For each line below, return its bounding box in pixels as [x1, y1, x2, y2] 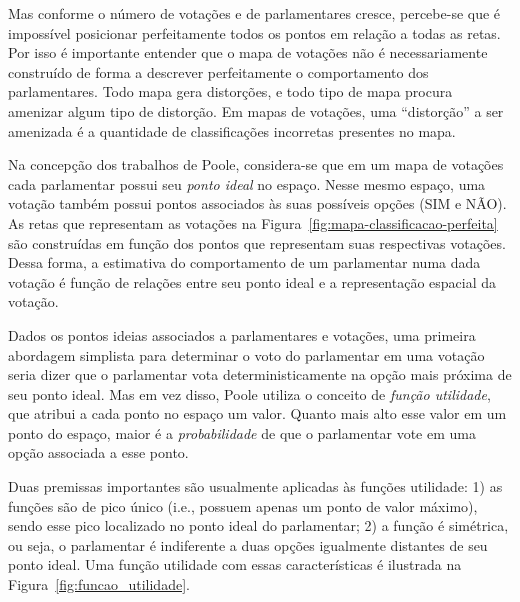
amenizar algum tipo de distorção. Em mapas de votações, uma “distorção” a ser [8, 100, 504, 121]
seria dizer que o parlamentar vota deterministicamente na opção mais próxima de [8, 364, 512, 385]
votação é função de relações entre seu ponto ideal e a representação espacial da [8, 271, 497, 292]
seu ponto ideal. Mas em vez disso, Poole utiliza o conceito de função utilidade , [8, 383, 491, 404]
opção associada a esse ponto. [8, 442, 189, 463]
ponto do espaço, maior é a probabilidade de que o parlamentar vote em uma [8, 422, 476, 443]
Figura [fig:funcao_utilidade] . [8, 574, 190, 595]
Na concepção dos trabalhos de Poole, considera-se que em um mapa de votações [8, 154, 504, 175]
